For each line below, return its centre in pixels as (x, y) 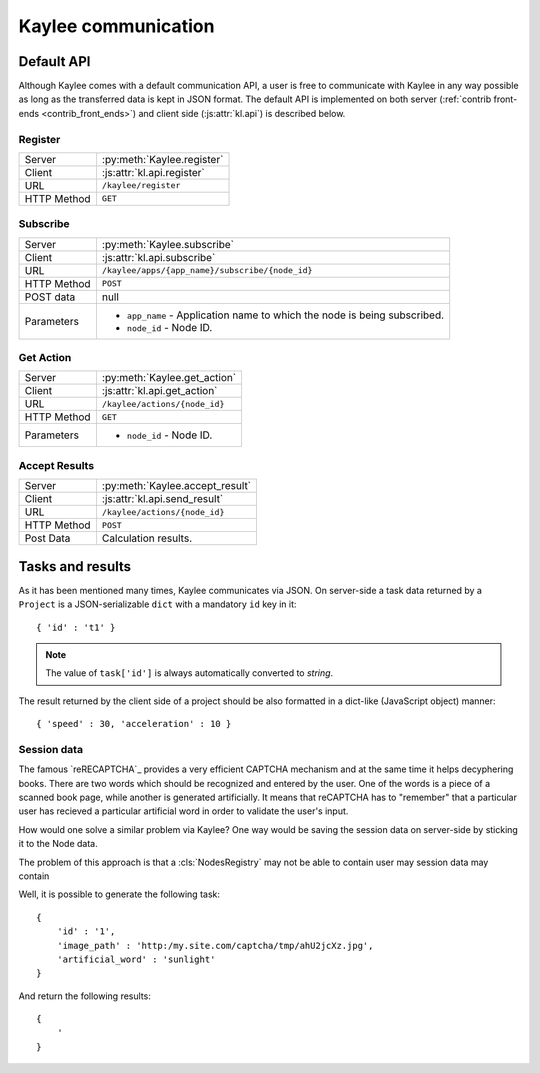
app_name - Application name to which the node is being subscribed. (285, 315)
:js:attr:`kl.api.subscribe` (158, 257)
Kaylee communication (116, 26)
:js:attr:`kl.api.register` (153, 172)
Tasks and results (75, 566)
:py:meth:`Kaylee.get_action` (169, 378)
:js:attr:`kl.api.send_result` (162, 499)
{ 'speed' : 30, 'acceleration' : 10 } (134, 724)
